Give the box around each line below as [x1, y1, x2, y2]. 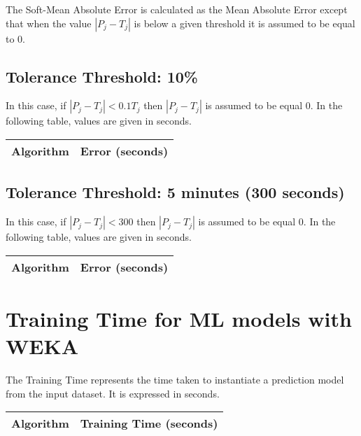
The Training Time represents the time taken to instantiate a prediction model [6, 372, 344, 387]
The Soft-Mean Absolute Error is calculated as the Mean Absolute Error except [6, 2, 348, 16]
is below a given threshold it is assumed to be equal [134, 15, 355, 30]
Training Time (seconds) [80, 415, 218, 432]
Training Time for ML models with [6, 304, 352, 332]
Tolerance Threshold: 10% [6, 65, 198, 87]
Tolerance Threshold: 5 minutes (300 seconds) [6, 181, 345, 203]
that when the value [6, 15, 92, 30]
